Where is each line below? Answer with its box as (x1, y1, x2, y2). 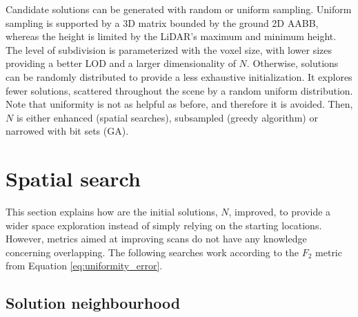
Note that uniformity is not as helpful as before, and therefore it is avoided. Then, (6, 97, 353, 111)
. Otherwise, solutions (246, 56, 339, 70)
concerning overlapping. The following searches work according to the (6, 244, 299, 259)
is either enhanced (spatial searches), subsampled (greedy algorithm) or (16, 110, 318, 124)
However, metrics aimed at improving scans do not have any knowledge (6, 231, 307, 246)
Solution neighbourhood (6, 292, 181, 314)
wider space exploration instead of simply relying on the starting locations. (6, 218, 322, 232)
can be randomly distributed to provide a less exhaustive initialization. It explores (6, 69, 352, 84)
